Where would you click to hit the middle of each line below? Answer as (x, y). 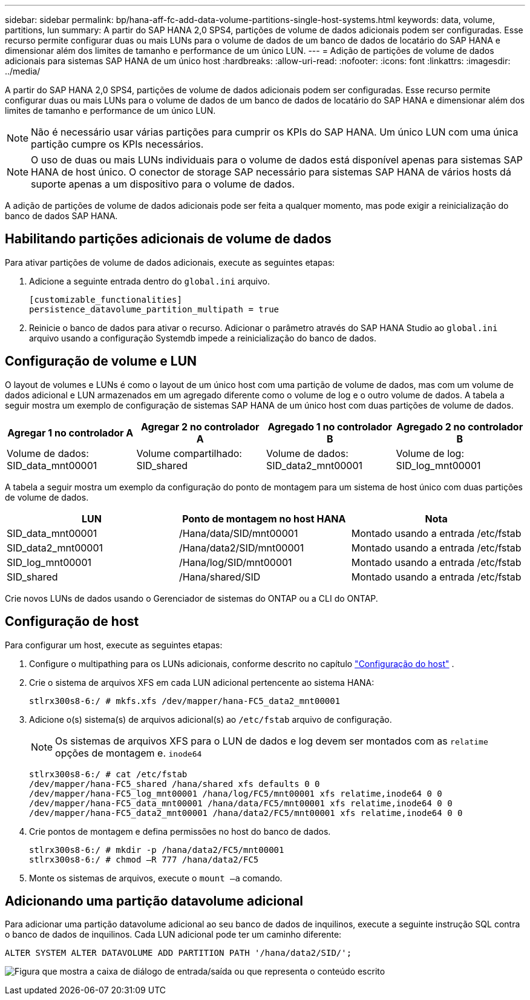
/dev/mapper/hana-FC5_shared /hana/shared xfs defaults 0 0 (175, 784)
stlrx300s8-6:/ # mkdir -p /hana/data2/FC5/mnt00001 (157, 850)
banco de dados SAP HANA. (61, 216)
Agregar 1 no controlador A (70, 433)
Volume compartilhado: (189, 453)
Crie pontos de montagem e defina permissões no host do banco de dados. (180, 831)
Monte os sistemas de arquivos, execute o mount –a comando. (156, 878)
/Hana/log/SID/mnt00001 (235, 562)
